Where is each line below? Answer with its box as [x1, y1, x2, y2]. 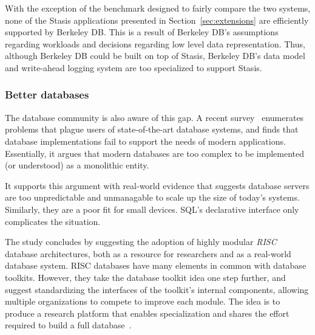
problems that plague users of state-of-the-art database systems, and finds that [5, 123, 299, 136]
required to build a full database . [5, 319, 132, 331]
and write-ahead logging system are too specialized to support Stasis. [5, 61, 262, 74]
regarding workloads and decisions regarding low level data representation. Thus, [5, 37, 305, 50]
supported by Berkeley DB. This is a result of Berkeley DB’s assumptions [5, 26, 279, 38]
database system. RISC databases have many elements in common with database [5, 259, 307, 272]
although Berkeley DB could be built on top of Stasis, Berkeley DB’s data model [5, 49, 305, 62]
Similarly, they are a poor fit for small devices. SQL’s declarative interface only [5, 202, 299, 215]
